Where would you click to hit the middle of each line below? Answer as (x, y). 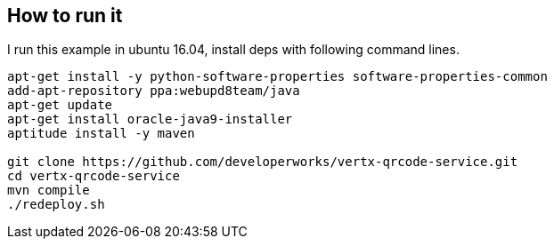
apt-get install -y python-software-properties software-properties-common (277, 77)
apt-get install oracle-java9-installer (150, 119)
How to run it (65, 16)
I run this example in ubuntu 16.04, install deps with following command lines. (233, 50)
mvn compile (49, 190)
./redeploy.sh (56, 205)
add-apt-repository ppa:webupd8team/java (154, 91)
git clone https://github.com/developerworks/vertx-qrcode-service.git (263, 162)
